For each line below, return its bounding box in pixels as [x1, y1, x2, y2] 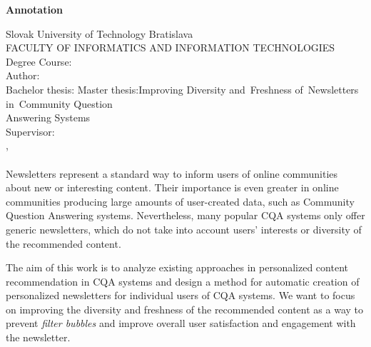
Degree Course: [6, 54, 72, 69]
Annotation [6, 2, 63, 16]
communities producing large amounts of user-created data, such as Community [6, 193, 355, 208]
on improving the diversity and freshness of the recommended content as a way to [6, 301, 364, 316]
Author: [6, 68, 40, 83]
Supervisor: [6, 124, 55, 139]
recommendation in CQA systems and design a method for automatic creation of [6, 273, 360, 288]
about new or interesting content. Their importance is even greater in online [6, 180, 339, 195]
